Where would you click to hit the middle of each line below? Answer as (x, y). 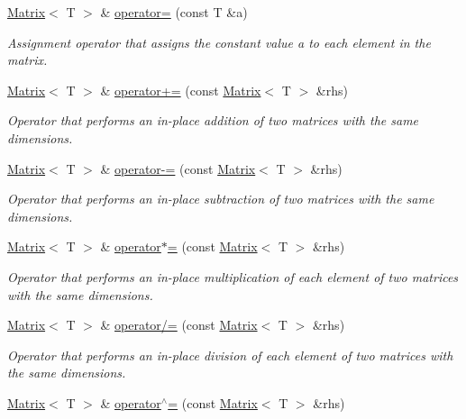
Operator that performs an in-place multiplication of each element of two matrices (233, 276)
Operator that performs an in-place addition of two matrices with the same (213, 120)
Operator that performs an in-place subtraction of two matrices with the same (221, 199)
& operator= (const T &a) (174, 12)
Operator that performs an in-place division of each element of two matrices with (230, 355)
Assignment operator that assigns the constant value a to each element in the (219, 42)
